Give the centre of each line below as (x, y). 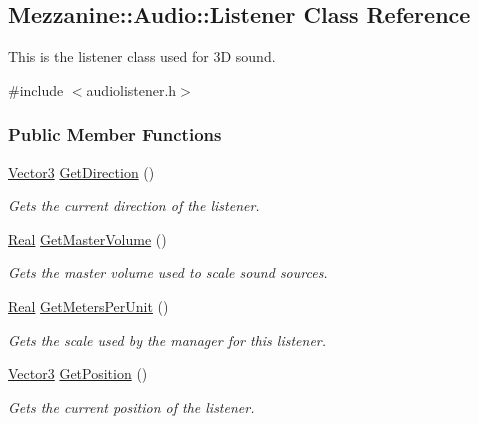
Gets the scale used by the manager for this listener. (167, 339)
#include (36, 89)
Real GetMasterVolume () (87, 238)
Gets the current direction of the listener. (134, 205)
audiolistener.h (131, 89)
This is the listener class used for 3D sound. (142, 56)
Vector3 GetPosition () (78, 373)
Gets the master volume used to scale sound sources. (168, 272)
